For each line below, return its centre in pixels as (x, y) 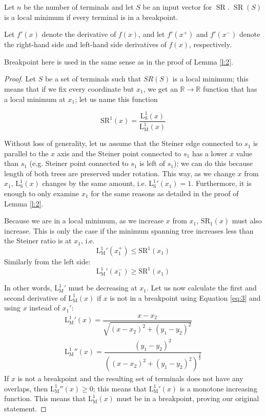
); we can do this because (213, 163)
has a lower (210, 153)
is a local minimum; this (210, 79)
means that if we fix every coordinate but (69, 88)
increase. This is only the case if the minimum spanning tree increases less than (129, 230)
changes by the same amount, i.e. (94, 183)
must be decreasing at (103, 288)
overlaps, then (26, 388)
